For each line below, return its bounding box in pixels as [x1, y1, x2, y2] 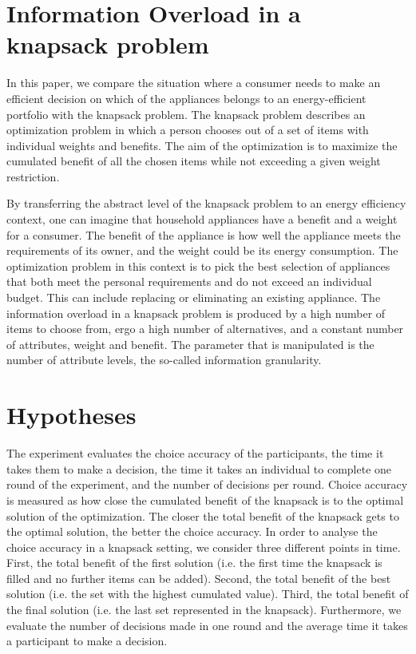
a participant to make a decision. [6, 632, 168, 649]
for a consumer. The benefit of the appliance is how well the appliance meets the [6, 226, 401, 243]
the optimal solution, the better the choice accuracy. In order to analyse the [6, 523, 378, 540]
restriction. [6, 168, 60, 184]
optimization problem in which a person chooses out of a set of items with [6, 121, 369, 138]
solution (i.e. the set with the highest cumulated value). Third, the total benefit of [6, 585, 409, 602]
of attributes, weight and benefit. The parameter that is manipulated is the [6, 335, 374, 352]
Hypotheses [6, 398, 137, 431]
